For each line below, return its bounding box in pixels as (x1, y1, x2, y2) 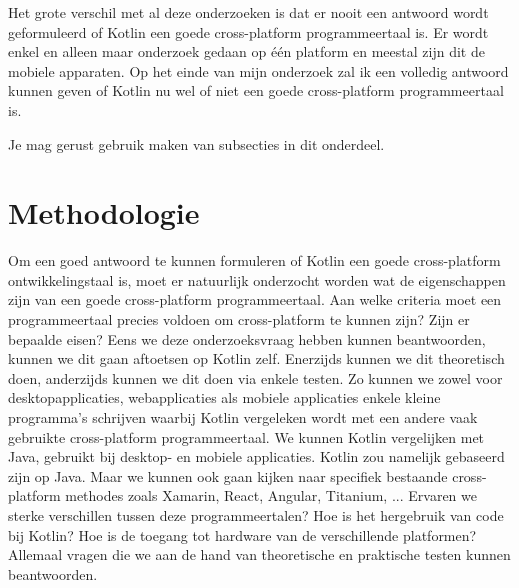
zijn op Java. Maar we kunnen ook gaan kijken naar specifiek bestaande (8, 465, 448, 486)
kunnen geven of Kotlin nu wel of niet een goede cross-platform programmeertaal (8, 80, 504, 101)
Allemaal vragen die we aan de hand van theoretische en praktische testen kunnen (8, 544, 511, 565)
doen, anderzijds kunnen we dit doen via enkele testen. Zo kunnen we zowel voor (8, 367, 503, 388)
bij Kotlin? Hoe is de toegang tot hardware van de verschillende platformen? (8, 524, 477, 545)
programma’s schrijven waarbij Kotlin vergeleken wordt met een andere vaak (8, 407, 478, 428)
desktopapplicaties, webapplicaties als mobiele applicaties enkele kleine (8, 387, 441, 408)
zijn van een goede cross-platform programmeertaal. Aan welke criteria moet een (8, 289, 502, 310)
